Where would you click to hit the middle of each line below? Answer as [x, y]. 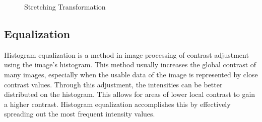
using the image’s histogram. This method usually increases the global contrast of [130, 65]
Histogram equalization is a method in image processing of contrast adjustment [126, 54]
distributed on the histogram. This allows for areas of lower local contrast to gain [130, 94]
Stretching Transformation [65, 7]
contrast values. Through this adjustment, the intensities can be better [113, 84]
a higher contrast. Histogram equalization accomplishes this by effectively [117, 104]
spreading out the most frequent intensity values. [80, 114]
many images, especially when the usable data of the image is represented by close [131, 74]
